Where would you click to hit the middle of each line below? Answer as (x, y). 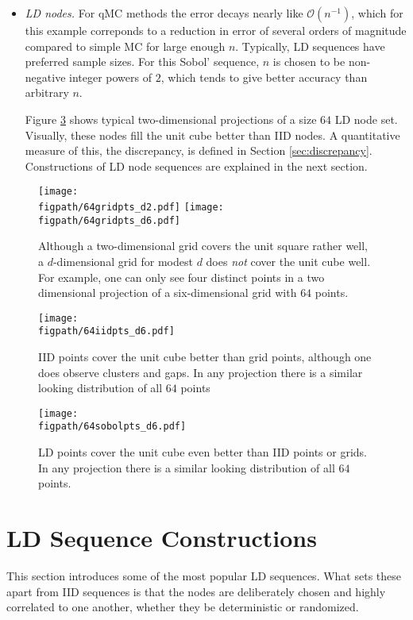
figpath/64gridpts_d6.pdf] (109, 220)
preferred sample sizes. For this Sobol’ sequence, (142, 62)
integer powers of (110, 77)
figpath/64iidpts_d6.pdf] (106, 331)
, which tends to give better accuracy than (264, 77)
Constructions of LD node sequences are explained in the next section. (196, 166)
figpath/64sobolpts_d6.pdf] (112, 427)
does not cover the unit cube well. (288, 261)
